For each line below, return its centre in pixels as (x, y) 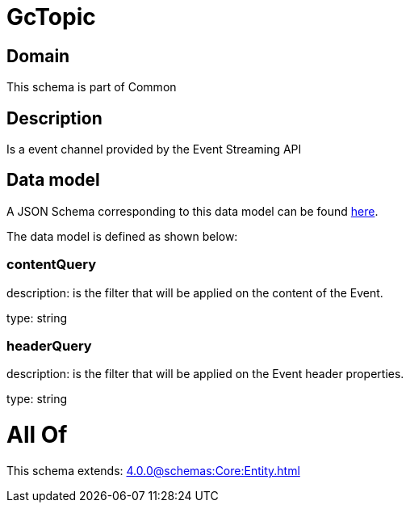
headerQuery (49, 345)
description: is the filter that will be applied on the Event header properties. (205, 374)
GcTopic (51, 17)
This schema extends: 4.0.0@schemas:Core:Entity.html (153, 470)
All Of (37, 435)
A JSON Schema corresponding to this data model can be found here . (192, 211)
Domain (38, 56)
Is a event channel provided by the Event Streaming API (154, 149)
